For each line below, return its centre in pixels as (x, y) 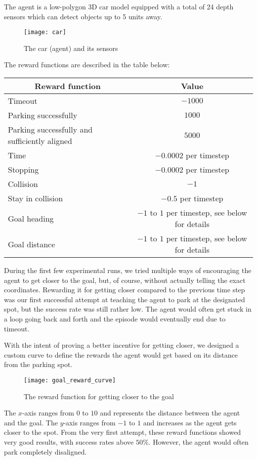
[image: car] (45, 32)
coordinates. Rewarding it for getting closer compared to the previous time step (125, 290)
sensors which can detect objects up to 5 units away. (83, 16)
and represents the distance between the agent (170, 413)
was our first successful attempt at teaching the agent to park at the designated (125, 299)
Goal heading (31, 218)
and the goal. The (31, 422)
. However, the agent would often (198, 442)
